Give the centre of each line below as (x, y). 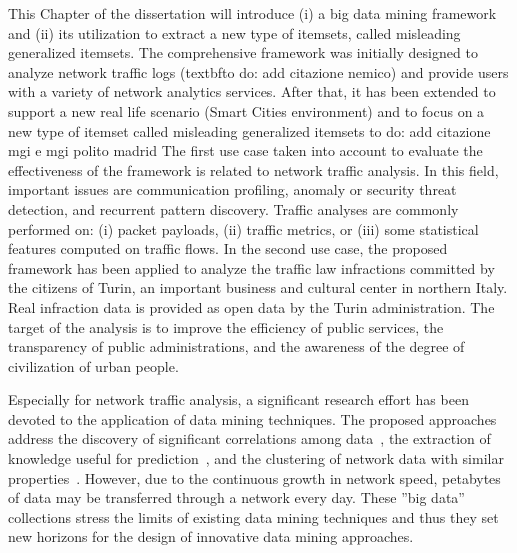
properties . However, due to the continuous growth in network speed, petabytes (254, 477)
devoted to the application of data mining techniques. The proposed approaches (252, 418)
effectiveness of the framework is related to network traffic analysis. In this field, (253, 169)
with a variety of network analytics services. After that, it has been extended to (252, 91)
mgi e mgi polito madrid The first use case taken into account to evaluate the (245, 150)
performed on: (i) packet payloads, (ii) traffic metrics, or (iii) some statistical (243, 228)
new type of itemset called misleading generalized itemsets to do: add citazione (249, 130)
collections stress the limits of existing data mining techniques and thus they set (253, 516)
